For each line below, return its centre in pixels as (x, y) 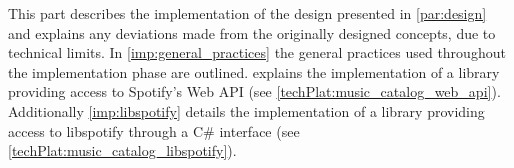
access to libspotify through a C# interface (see (154, 130)
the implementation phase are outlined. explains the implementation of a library (254, 71)
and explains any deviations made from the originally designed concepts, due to (252, 32)
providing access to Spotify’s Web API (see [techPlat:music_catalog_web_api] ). (254, 91)
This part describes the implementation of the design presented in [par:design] (247, 13)
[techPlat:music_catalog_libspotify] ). (122, 150)
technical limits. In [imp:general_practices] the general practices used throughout (257, 52)
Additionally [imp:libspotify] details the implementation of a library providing (246, 110)
